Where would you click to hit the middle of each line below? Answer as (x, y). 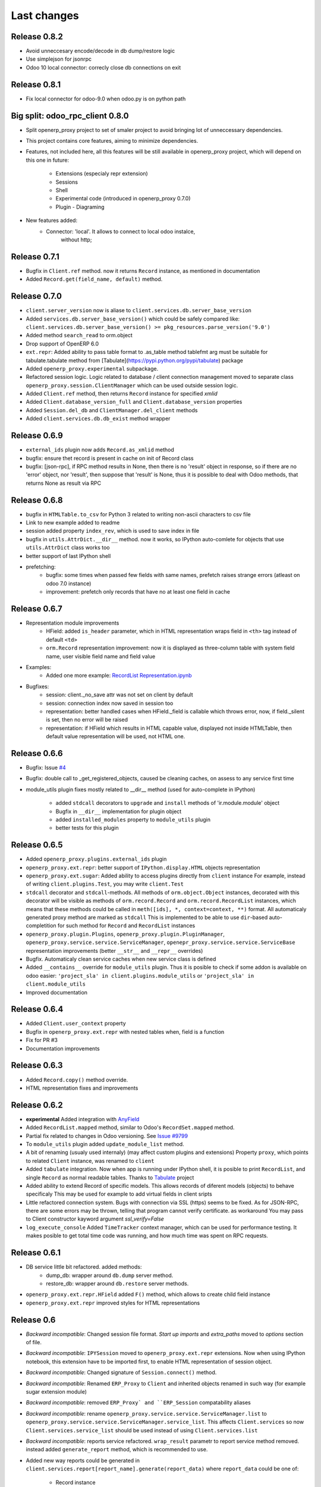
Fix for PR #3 (42, 1040)
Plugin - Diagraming (80, 207)
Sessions (67, 182)
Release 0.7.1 (35, 257)
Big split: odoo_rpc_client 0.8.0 (70, 116)
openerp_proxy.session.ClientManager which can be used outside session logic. (132, 385)
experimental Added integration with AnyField (83, 1119)
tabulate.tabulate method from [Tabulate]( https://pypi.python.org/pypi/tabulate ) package (134, 360)
